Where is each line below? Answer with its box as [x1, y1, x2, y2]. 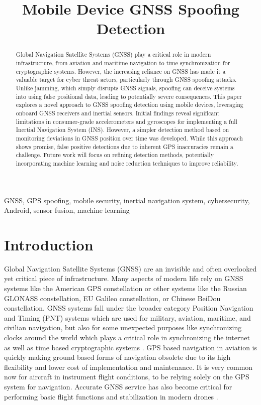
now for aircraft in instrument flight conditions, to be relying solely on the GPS [4, 371, 249, 382]
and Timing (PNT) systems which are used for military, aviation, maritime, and [4, 312, 251, 323]
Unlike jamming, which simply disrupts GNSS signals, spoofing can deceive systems [16, 83, 235, 92]
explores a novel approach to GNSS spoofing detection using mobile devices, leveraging [16, 100, 243, 109]
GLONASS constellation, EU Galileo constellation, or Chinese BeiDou [4, 293, 221, 303]
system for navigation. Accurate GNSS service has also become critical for [4, 381, 232, 391]
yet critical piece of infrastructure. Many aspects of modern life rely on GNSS [4, 273, 243, 284]
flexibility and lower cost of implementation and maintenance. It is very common [4, 361, 253, 372]
